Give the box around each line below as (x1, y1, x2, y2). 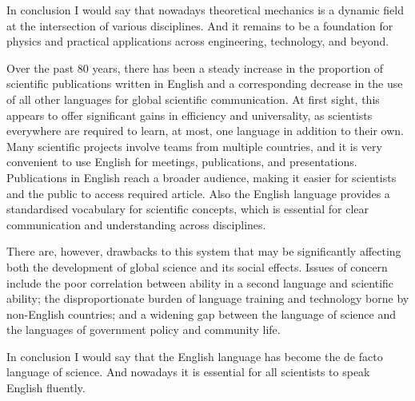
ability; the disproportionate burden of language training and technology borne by (6, 290, 409, 307)
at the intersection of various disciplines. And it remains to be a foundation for (6, 17, 393, 34)
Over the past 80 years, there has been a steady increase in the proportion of (6, 59, 384, 76)
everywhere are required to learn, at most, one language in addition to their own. (6, 122, 404, 139)
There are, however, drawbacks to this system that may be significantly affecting (6, 243, 401, 260)
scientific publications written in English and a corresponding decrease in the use (6, 75, 403, 92)
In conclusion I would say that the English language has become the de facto (6, 347, 383, 364)
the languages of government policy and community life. (6, 321, 281, 338)
